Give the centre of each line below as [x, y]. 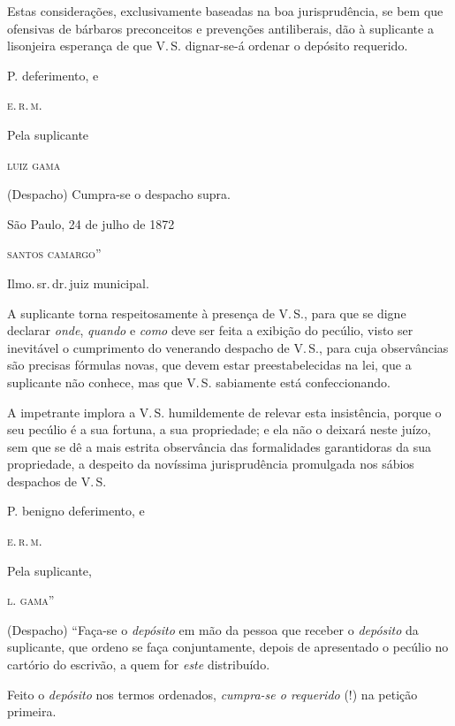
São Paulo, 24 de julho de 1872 [91, 223]
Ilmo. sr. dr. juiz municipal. [78, 283]
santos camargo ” [54, 253]
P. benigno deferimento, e [76, 511]
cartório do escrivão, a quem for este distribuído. [139, 665]
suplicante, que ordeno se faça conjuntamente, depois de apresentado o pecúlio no [228, 647]
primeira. [32, 711]
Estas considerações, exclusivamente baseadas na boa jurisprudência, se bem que [225, 11]
